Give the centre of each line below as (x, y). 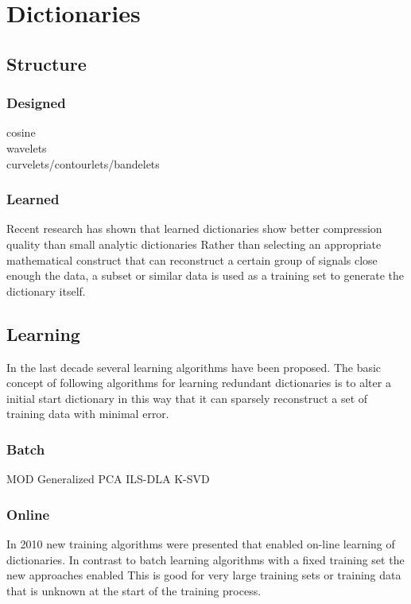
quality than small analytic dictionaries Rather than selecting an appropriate (194, 244)
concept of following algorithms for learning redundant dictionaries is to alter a (199, 383)
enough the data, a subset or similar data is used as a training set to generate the (205, 275)
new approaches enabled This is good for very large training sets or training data (204, 575)
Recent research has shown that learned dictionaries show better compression (194, 228)
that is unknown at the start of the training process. (134, 590)
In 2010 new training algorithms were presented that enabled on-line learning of (201, 543)
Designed (36, 103)
